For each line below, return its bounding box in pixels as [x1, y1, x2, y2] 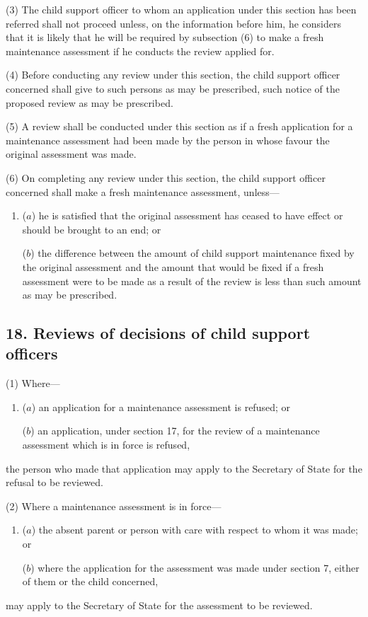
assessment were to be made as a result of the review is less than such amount [22, 273, 362, 288]
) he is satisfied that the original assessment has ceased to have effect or [31, 208, 343, 223]
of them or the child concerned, [22, 574, 159, 589]
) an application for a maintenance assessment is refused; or [31, 399, 290, 414]
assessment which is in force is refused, [22, 437, 190, 452]
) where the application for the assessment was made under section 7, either [30, 560, 360, 575]
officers [6, 342, 58, 364]
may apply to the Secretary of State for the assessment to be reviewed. [6, 597, 313, 612]
